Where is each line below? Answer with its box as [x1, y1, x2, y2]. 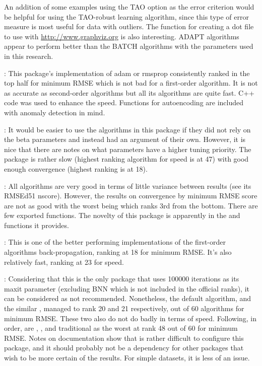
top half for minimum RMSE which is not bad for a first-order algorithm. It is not [4, 78, 258, 88]
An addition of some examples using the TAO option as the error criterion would [4, 2, 254, 12]
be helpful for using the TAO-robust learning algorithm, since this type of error [4, 11, 249, 22]
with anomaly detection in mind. [4, 107, 105, 117]
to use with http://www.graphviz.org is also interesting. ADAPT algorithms [4, 31, 239, 41]
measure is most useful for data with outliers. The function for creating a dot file [4, 21, 254, 32]
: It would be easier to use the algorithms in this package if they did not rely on [4, 124, 251, 134]
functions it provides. [4, 219, 69, 230]
